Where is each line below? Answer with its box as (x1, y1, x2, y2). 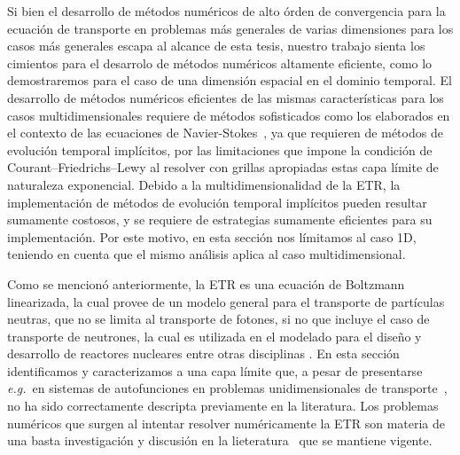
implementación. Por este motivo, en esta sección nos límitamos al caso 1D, (7, 227, 417, 246)
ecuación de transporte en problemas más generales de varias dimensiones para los (7, 19, 454, 37)
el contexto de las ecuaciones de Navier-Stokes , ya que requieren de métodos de (7, 123, 443, 142)
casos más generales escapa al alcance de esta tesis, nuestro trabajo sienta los (7, 36, 425, 55)
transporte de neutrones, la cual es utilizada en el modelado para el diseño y (7, 326, 422, 345)
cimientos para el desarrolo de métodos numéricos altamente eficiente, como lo (7, 53, 433, 72)
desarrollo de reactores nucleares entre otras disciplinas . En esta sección (7, 344, 400, 363)
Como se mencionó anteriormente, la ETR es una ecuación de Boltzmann (7, 274, 405, 293)
